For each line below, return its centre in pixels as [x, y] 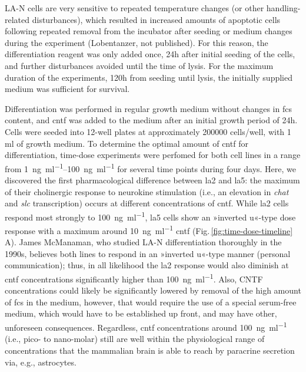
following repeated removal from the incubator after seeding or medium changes [149, 31]
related [17, 19]
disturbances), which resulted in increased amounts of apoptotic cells [156, 19]
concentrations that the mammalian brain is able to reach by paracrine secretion [150, 350]
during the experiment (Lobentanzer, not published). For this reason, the [137, 42]
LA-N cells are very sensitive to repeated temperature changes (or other [134, 8]
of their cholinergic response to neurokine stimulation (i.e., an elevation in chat [147, 191]
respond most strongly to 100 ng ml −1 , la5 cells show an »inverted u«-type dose [150, 216]
